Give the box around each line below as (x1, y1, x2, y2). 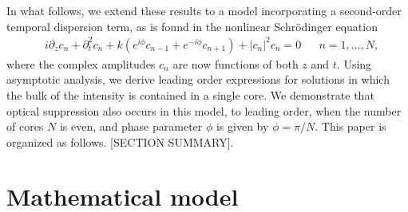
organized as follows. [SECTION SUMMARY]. (6, 133, 234, 150)
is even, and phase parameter (59, 118, 203, 135)
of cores (6, 118, 44, 135)
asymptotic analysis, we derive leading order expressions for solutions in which (6, 71, 390, 88)
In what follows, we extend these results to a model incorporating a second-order (6, 2, 402, 18)
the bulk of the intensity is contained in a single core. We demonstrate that (6, 86, 374, 103)
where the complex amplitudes (6, 55, 156, 72)
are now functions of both (172, 55, 299, 72)
